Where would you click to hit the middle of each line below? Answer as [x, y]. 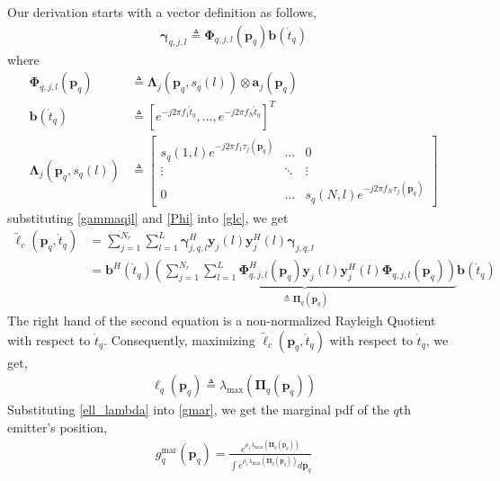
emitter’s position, [58, 427]
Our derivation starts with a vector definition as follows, [162, 12]
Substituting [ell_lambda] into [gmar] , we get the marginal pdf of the [198, 410]
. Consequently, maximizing [179, 339]
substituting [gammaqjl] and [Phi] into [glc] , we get [148, 217]
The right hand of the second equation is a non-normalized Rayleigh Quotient [222, 320]
